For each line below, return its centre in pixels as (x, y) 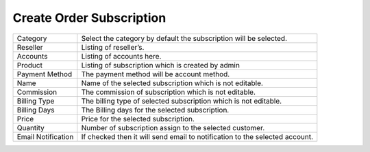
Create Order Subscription (89, 18)
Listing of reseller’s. (113, 47)
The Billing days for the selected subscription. (155, 110)
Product (29, 65)
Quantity (30, 127)
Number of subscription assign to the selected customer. (173, 127)
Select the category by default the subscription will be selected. (184, 38)
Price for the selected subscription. (138, 119)
